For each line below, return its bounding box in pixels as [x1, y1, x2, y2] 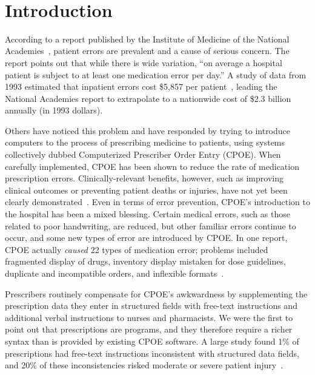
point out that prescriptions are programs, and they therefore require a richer [5, 323, 293, 336]
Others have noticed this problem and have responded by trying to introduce [5, 124, 291, 137]
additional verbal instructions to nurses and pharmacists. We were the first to [5, 311, 293, 323]
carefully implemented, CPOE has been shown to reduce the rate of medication [5, 160, 299, 172]
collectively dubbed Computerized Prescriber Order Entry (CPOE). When [5, 148, 281, 161]
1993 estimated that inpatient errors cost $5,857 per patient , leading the [5, 80, 277, 93]
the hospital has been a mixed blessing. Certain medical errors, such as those [5, 208, 290, 220]
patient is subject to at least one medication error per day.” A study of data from [5, 68, 307, 81]
